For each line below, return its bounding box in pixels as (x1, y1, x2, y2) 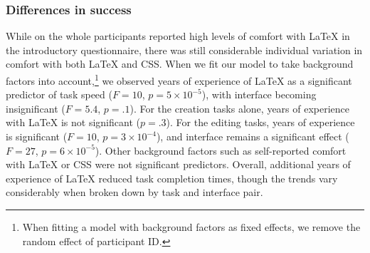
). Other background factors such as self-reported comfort (95, 143, 347, 158)
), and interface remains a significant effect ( (156, 129, 349, 144)
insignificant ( (6, 100, 65, 115)
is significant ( (6, 129, 68, 144)
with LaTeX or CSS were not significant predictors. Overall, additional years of (6, 157, 351, 172)
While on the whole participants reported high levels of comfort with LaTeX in (6, 29, 350, 43)
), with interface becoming (201, 87, 317, 102)
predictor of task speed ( (6, 87, 112, 102)
